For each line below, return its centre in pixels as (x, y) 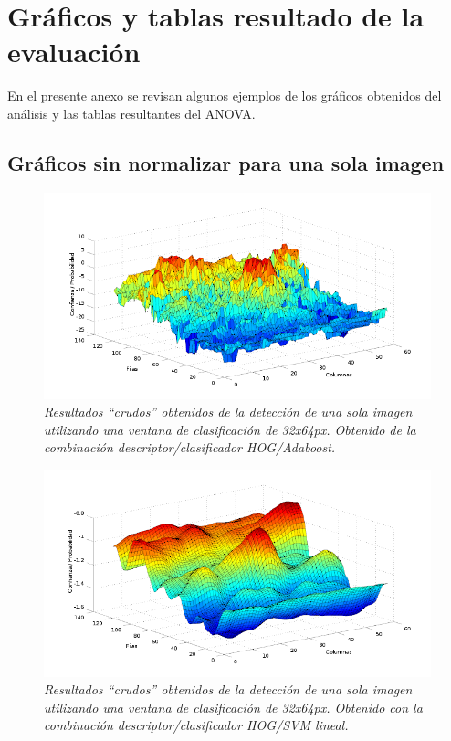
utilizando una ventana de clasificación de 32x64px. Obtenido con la (233, 707)
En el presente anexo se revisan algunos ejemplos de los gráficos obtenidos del (225, 95)
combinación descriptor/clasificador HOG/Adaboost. (190, 447)
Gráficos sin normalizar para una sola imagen (226, 162)
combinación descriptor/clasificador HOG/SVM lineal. (196, 725)
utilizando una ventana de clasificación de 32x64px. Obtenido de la (230, 429)
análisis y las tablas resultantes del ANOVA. (131, 113)
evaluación (74, 52)
